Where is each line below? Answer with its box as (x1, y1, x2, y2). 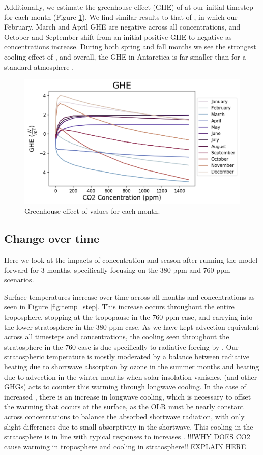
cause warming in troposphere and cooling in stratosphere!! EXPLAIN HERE (4, 441, 246, 451)
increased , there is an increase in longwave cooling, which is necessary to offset (4, 391, 251, 402)
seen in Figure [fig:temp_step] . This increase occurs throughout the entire (4, 301, 235, 312)
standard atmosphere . (4, 61, 74, 72)
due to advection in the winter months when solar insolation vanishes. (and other (4, 371, 257, 382)
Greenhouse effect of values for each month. (24, 206, 160, 216)
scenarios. (4, 274, 34, 285)
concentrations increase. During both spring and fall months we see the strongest (4, 41, 256, 52)
